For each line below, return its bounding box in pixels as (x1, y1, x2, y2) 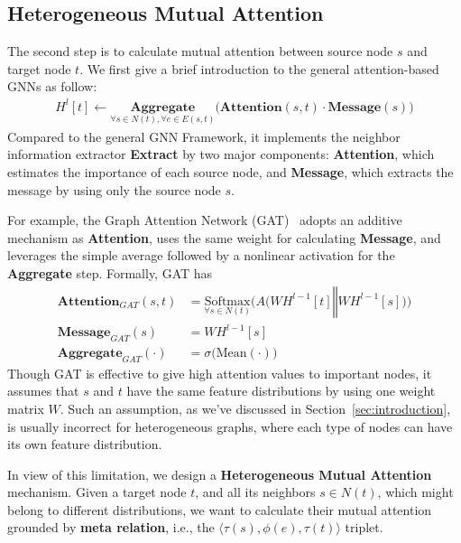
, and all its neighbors (195, 482, 316, 501)
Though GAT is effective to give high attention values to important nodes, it (7, 363, 432, 382)
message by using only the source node (7, 180, 221, 199)
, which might (377, 482, 454, 501)
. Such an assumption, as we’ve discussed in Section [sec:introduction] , (60, 398, 451, 417)
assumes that (7, 381, 79, 400)
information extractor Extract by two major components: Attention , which (7, 145, 435, 164)
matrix (7, 398, 44, 417)
